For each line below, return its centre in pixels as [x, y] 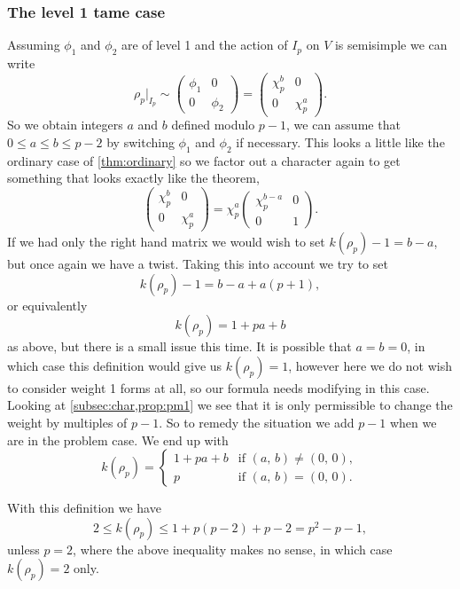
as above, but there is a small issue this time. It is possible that [179, 346]
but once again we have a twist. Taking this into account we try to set [198, 263]
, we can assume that [343, 125]
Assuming [34, 45]
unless [23, 549]
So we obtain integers [65, 125]
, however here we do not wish [370, 365]
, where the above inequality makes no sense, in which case [233, 549]
